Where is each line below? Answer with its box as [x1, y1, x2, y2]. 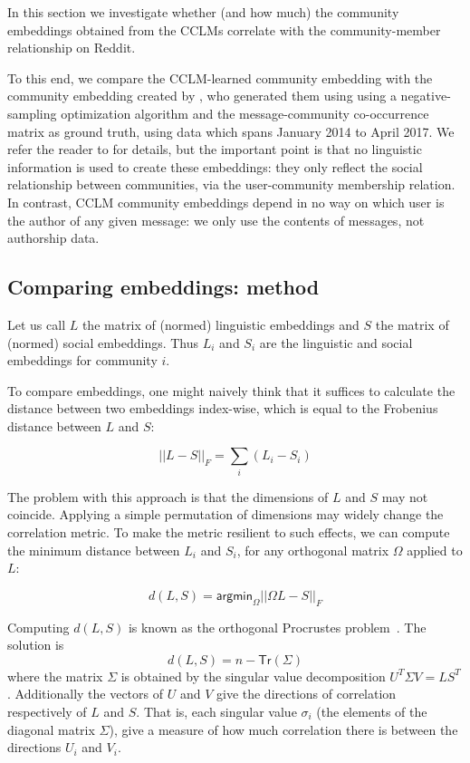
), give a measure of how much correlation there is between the [109, 720, 458, 739]
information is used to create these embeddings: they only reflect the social [7, 157, 423, 176]
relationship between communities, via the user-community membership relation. [7, 175, 456, 194]
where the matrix [7, 666, 103, 685]
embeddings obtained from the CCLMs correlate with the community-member [7, 20, 441, 39]
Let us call [7, 314, 66, 333]
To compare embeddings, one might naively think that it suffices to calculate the [7, 381, 456, 400]
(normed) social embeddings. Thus [7, 333, 199, 352]
